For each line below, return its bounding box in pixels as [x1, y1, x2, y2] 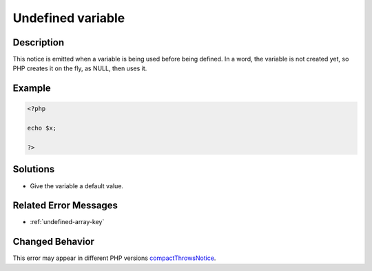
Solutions [12, 163, 55, 175]
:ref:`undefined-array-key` [30, 218, 105, 226]
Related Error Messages [12, 200, 118, 212]
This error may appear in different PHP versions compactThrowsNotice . [12, 254, 216, 262]
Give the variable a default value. [30, 181, 124, 190]
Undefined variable [12, 10, 125, 26]
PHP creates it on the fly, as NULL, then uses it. [12, 64, 147, 72]
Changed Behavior [12, 236, 94, 248]
